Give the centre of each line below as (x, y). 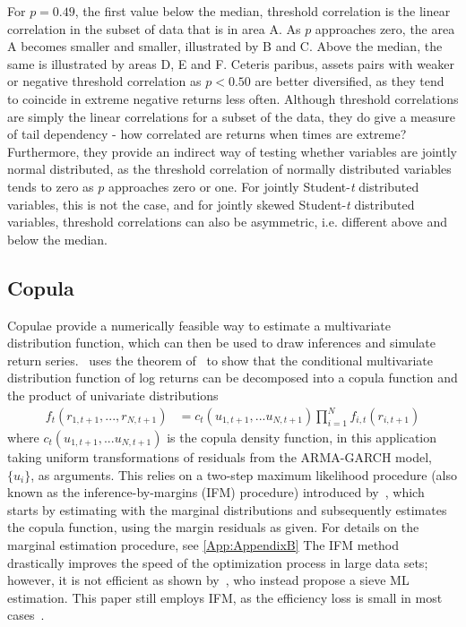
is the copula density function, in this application (302, 438)
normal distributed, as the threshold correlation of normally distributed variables (229, 169)
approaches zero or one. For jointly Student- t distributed (263, 186)
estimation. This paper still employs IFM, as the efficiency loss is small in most (225, 597)
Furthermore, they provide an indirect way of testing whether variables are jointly (232, 151)
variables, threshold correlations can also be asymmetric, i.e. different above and (227, 222)
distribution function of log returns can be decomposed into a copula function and (233, 378)
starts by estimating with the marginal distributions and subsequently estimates (227, 509)
